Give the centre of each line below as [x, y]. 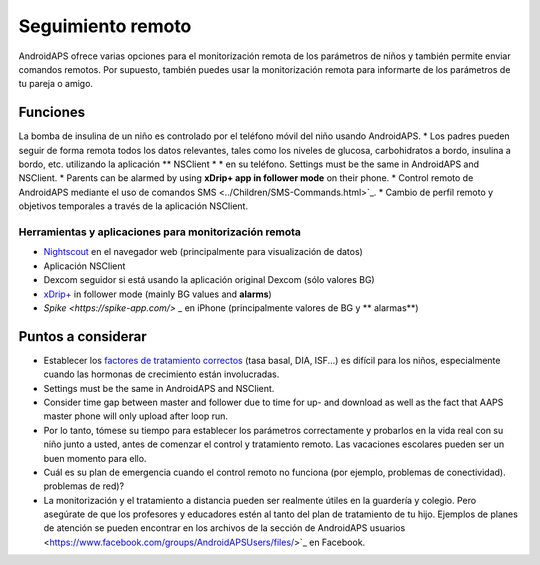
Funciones [52, 112]
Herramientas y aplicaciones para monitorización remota [160, 232]
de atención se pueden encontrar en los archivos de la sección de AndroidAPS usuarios [224, 528]
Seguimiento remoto [105, 26]
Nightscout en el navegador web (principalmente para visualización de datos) [203, 252]
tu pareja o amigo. [56, 84]
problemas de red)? [84, 486]
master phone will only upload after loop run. [136, 416]
